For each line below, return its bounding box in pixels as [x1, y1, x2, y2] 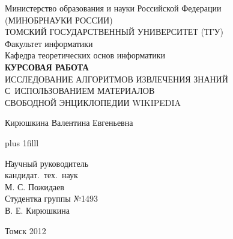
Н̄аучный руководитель [5, 157, 89, 169]
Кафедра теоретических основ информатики [5, 49, 166, 61]
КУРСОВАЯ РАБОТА [5, 60, 89, 73]
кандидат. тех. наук [5, 169, 78, 181]
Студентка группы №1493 [5, 192, 98, 205]
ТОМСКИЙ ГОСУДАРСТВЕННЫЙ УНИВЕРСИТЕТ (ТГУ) [5, 25, 223, 38]
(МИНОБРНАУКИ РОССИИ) [5, 13, 113, 26]
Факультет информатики [5, 37, 93, 49]
